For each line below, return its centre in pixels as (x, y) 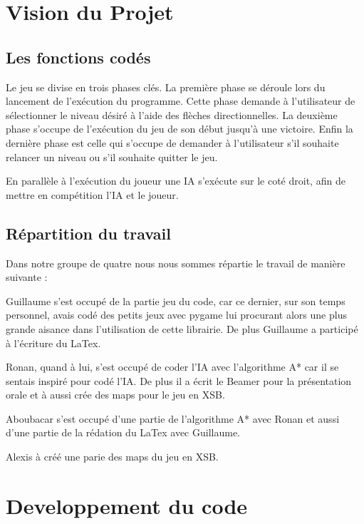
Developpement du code (127, 505)
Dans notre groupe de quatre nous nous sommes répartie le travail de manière (176, 263)
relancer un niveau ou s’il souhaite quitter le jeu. (112, 156)
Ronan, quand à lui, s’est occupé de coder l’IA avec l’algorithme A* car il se (172, 367)
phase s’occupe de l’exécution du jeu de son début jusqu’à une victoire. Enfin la (180, 129)
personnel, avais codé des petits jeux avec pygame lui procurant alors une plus (176, 315)
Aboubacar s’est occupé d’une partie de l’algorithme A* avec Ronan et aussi (173, 418)
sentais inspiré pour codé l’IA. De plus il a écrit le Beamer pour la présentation (179, 380)
